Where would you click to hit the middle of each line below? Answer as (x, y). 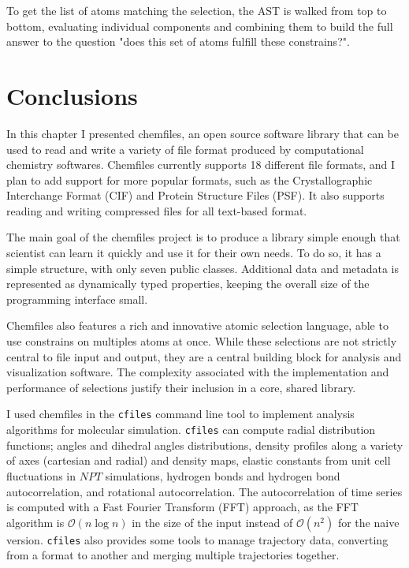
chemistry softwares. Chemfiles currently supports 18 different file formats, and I (201, 164)
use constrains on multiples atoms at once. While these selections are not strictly (202, 341)
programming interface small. (77, 299)
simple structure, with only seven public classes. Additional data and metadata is (203, 268)
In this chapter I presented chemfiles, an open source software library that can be (203, 133)
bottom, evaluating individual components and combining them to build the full (200, 26)
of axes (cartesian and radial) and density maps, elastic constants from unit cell (199, 460)
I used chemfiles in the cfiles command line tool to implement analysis (180, 414)
